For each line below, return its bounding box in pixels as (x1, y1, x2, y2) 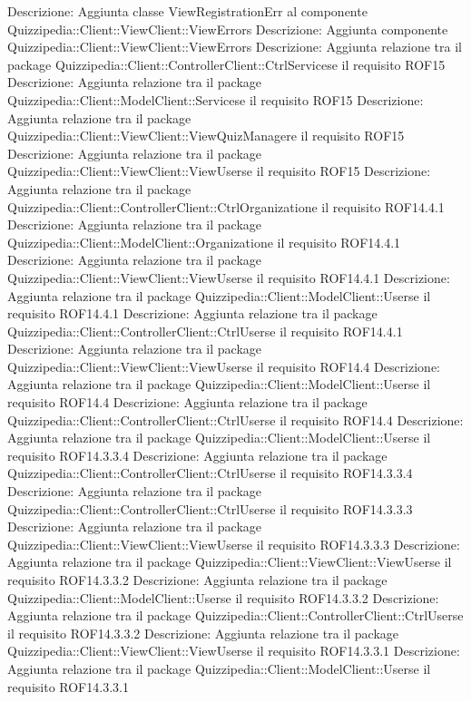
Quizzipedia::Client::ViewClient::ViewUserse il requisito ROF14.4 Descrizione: (7, 356, 441, 375)
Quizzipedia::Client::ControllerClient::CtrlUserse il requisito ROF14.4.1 (7, 321, 403, 340)
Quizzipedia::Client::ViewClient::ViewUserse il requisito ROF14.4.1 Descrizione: (7, 268, 450, 287)
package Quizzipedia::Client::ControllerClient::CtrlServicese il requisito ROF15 (7, 54, 446, 73)
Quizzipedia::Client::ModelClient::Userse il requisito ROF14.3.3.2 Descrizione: (7, 588, 439, 607)
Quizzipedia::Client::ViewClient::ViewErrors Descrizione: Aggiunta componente (7, 19, 448, 38)
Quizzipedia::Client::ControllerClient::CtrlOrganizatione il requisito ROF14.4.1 (7, 197, 445, 216)
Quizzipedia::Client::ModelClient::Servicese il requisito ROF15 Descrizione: (7, 90, 424, 109)
